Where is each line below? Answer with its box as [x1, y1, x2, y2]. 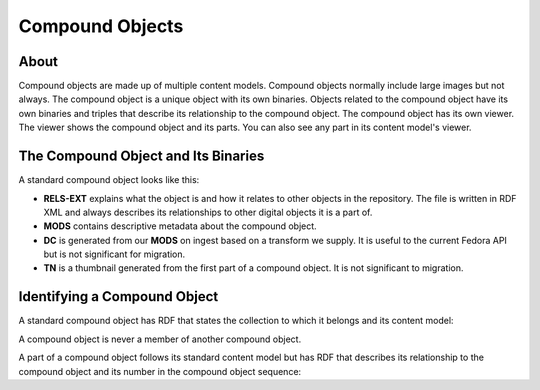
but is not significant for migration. [43, 248, 186, 260]
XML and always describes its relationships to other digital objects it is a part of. [43, 206, 373, 218]
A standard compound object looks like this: [18, 174, 200, 186]
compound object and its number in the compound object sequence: [18, 365, 302, 377]
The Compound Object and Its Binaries [18, 148, 265, 165]
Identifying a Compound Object [18, 288, 219, 305]
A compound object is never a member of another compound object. [18, 333, 302, 345]
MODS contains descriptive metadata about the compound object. [43, 220, 317, 232]
